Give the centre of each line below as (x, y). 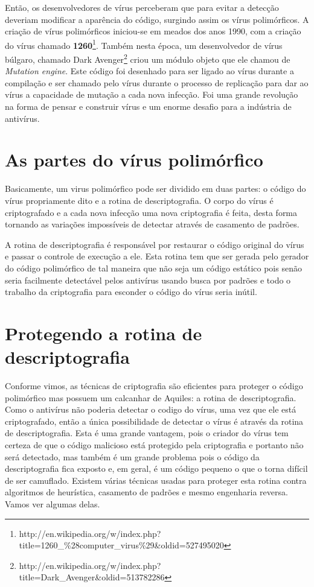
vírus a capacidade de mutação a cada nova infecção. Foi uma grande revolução (152, 94)
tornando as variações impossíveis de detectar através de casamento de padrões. (152, 224)
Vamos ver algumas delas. (53, 503)
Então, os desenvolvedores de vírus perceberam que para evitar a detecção (142, 7)
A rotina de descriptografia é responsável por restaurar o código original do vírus (155, 244)
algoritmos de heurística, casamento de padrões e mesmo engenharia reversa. (146, 492)
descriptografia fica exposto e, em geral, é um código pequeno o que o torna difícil (156, 468)
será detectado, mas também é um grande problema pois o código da (132, 456)
